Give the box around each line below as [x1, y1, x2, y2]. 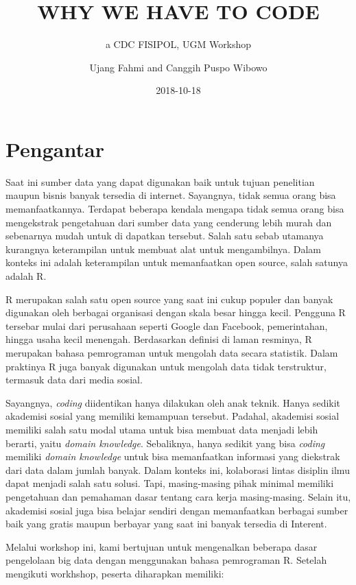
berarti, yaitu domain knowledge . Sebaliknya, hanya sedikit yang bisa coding [5, 435, 325, 450]
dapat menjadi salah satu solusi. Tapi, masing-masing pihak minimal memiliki [5, 476, 334, 490]
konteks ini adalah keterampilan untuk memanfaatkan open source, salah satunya [5, 255, 348, 270]
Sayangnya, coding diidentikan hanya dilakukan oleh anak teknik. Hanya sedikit [5, 395, 341, 409]
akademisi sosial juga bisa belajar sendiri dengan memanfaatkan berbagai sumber [5, 503, 348, 517]
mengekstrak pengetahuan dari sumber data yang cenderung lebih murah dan [5, 215, 332, 229]
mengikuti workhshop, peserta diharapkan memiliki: [5, 566, 224, 580]
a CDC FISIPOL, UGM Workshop [105, 37, 252, 51]
